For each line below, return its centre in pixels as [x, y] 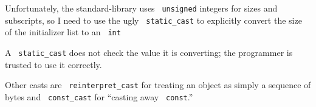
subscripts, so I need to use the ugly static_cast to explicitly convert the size [153, 20]
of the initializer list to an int [63, 32]
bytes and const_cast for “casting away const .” [99, 96]
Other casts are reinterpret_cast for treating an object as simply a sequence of [158, 85]
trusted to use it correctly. [53, 64]
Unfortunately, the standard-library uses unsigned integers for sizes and [141, 8]
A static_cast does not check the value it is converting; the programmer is [149, 52]
